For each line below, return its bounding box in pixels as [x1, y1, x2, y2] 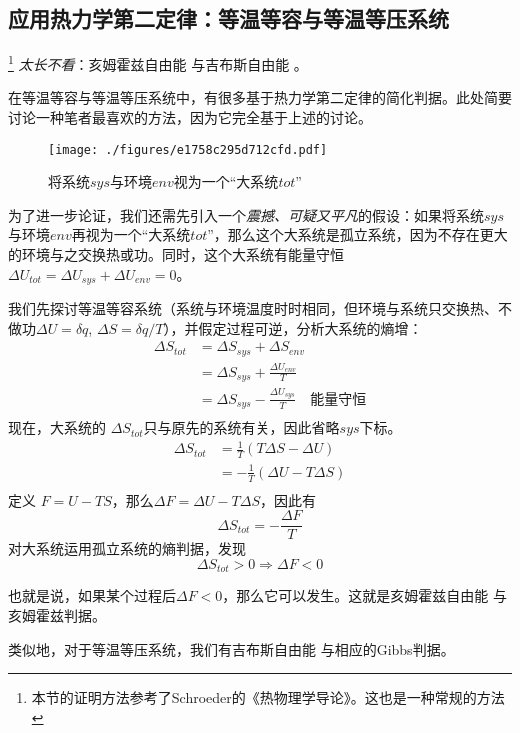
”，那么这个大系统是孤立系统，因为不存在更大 [207, 224, 508, 245]
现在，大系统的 [8, 417, 106, 438]
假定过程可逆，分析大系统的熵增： [198, 317, 423, 338]
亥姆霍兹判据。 [8, 604, 106, 625]
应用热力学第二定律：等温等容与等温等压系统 [8, 3, 449, 34]
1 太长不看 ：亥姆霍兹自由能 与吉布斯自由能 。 [8, 51, 308, 74]
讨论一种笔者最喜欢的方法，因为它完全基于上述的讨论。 [8, 107, 372, 128]
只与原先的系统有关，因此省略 [143, 417, 340, 438]
